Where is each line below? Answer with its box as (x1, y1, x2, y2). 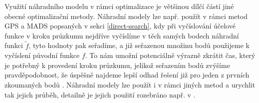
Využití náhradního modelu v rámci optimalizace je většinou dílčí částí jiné (4, 1, 234, 11)
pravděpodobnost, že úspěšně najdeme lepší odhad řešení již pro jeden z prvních (4, 69, 250, 80)
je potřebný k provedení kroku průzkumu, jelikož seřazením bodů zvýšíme (4, 59, 230, 70)
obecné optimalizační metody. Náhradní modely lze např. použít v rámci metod (4, 10, 248, 21)
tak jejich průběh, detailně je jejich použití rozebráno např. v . (4, 89, 196, 99)
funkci (4, 40, 23, 50)
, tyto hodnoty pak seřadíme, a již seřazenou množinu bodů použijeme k (28, 40, 250, 50)
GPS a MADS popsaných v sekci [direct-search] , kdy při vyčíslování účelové (4, 20, 236, 31)
